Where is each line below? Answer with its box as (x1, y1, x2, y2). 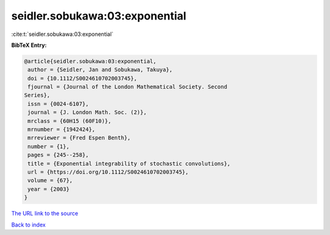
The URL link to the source (11, 210, 79, 217)
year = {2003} (28, 186, 70, 192)
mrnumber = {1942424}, (28, 126, 96, 133)
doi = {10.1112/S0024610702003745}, (28, 75, 137, 82)
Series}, (24, 92, 51, 99)
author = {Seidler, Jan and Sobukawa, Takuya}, (28, 66, 173, 73)
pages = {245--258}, (28, 152, 89, 158)
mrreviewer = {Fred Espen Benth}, (28, 135, 131, 141)
